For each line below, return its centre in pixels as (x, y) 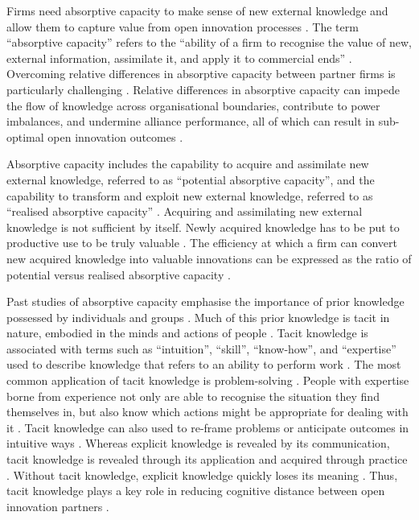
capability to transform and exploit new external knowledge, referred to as (190, 195)
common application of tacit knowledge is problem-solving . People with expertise (208, 380)
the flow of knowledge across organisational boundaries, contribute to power (193, 105)
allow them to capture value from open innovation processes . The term (183, 26)
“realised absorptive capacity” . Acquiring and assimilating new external (185, 211)
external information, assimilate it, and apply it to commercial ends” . (179, 58)
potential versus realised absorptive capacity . (119, 274)
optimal (25, 136)
